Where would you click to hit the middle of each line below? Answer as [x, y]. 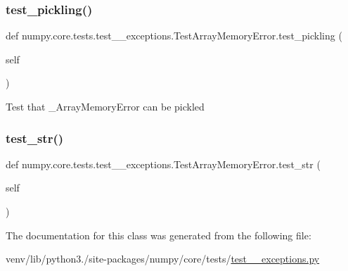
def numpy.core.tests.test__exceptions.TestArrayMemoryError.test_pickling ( [174, 36]
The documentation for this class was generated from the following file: [159, 235]
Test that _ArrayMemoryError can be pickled [105, 106]
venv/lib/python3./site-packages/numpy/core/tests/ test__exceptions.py [163, 259]
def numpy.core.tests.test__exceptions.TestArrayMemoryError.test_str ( [163, 164]
